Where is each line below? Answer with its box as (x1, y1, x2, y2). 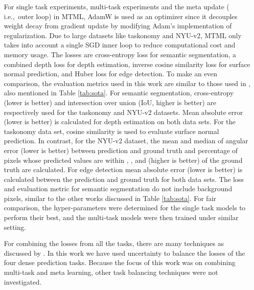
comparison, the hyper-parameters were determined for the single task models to (4, 202, 246, 213)
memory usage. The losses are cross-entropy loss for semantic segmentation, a (4, 49, 236, 59)
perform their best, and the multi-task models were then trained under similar (4, 212, 239, 223)
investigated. (4, 276, 42, 287)
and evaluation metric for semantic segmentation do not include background (4, 183, 232, 194)
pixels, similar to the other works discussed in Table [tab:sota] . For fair (4, 193, 216, 203)
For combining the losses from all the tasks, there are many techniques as (4, 238, 224, 248)
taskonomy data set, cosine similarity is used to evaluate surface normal (4, 126, 219, 136)
